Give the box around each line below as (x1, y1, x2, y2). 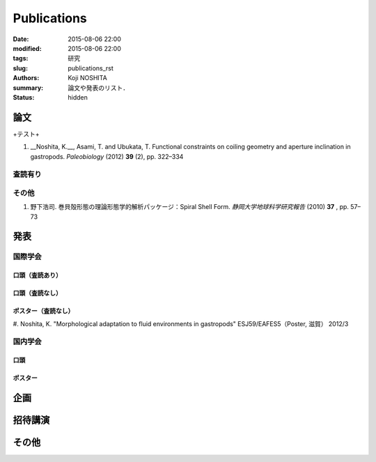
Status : (13, 93, 35, 101)
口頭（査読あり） (13, 271, 62, 279)
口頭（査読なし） (13, 289, 62, 298)
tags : (13, 54, 29, 63)
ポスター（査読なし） (13, 307, 75, 315)
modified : (13, 44, 42, 52)
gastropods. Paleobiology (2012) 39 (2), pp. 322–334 (30, 152, 184, 160)
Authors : (13, 74, 40, 82)
